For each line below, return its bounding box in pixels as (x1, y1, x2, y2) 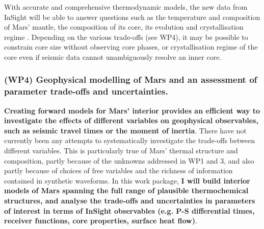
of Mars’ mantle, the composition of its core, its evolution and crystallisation (4, 21, 244, 32)
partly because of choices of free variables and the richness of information (4, 165, 233, 176)
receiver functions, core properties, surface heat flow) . (4, 215, 197, 226)
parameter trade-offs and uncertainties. (4, 85, 168, 98)
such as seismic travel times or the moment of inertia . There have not (4, 125, 247, 135)
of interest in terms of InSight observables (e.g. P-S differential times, (4, 205, 255, 216)
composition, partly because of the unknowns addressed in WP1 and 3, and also (4, 155, 254, 166)
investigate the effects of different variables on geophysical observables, (4, 115, 258, 126)
